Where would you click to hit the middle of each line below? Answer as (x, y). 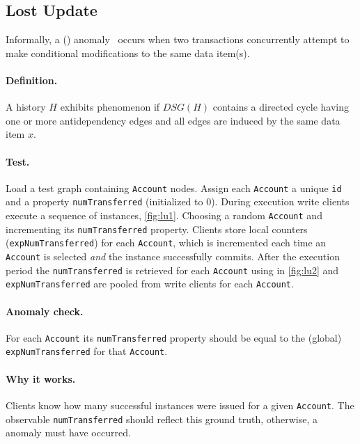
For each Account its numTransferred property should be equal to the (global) (174, 337)
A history (26, 107)
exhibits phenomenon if (110, 107)
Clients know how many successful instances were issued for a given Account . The (180, 405)
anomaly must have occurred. (68, 433)
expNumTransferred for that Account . (87, 351)
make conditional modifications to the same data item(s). (128, 53)
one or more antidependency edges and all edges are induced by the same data (173, 120)
